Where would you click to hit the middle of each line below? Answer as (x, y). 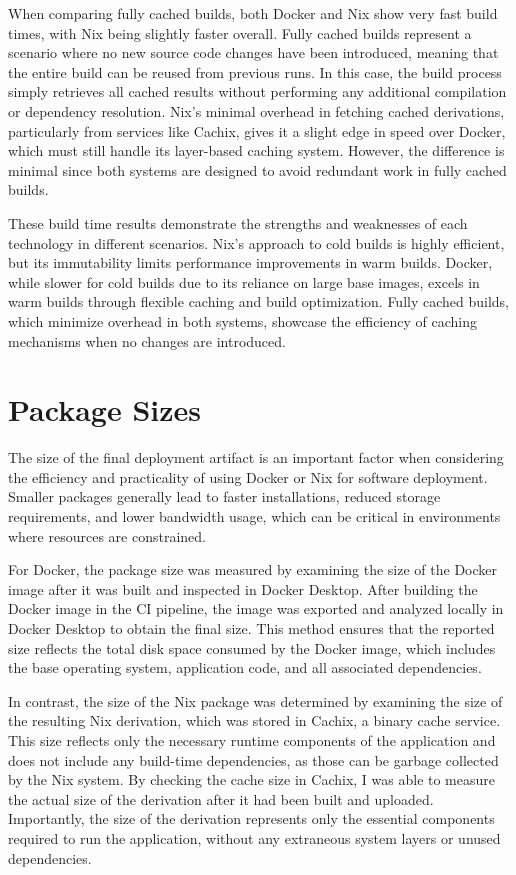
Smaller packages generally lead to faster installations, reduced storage (224, 496)
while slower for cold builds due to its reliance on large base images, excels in (244, 281)
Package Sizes (105, 409)
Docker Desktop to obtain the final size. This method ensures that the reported (251, 627)
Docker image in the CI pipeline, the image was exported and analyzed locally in (256, 608)
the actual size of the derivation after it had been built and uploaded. (221, 798)
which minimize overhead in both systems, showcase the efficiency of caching (242, 320)
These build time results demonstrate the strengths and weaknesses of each (238, 222)
